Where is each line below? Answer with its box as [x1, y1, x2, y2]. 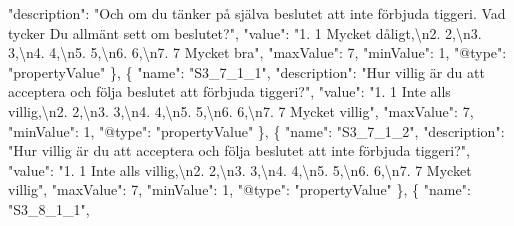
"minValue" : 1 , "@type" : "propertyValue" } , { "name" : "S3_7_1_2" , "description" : [8, 120, 505, 141]
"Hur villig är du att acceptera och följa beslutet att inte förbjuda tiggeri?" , [8, 140, 470, 161]
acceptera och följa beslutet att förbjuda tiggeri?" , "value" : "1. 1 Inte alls [8, 81, 451, 102]
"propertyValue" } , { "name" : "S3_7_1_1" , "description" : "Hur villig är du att [8, 61, 485, 82]
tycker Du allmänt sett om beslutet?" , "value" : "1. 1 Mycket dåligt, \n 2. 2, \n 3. [8, 22, 482, 43]
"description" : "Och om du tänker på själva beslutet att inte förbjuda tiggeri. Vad [8, 3, 506, 23]
